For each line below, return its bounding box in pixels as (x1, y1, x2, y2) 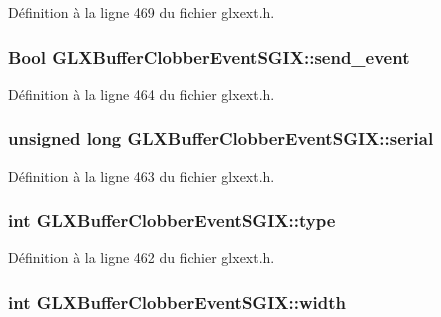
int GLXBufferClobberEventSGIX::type (8, 208, 336, 233)
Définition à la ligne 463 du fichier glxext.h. (8, 165, 275, 186)
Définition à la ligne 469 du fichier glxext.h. (8, 2, 275, 22)
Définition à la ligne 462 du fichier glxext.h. (8, 247, 275, 268)
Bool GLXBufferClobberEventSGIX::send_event (8, 44, 410, 69)
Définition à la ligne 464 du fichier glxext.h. (8, 83, 275, 104)
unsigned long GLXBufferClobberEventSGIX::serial (8, 126, 434, 151)
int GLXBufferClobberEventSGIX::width (8, 289, 346, 314)
